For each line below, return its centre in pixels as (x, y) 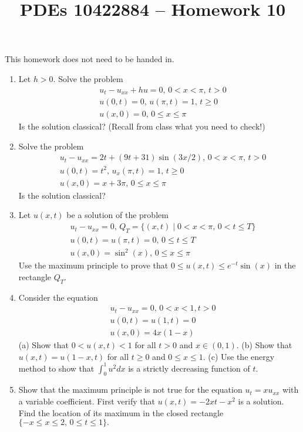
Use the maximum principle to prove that (93, 265)
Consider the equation (58, 297)
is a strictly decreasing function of (189, 368)
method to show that (56, 368)
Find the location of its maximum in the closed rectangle (121, 412)
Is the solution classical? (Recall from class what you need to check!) (142, 126)
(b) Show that (267, 345)
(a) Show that (43, 345)
